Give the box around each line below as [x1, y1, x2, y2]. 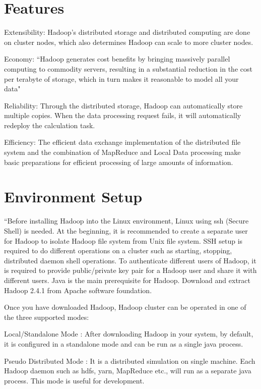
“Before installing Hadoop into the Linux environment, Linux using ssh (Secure [4, 215, 249, 226]
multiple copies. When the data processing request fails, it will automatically [4, 110, 241, 121]
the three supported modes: [4, 311, 89, 322]
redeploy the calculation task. [4, 120, 95, 130]
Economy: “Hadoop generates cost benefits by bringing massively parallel [4, 53, 230, 64]
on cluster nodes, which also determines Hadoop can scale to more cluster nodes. [4, 36, 253, 47]
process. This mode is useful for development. [4, 375, 145, 385]
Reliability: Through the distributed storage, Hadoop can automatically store [4, 100, 243, 110]
